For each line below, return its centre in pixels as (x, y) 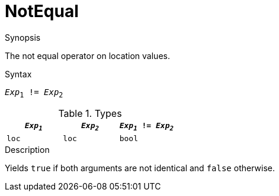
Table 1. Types (90, 113)
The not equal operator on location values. (87, 55)
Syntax (18, 74)
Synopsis (23, 37)
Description (27, 150)
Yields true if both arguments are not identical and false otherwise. (140, 168)
